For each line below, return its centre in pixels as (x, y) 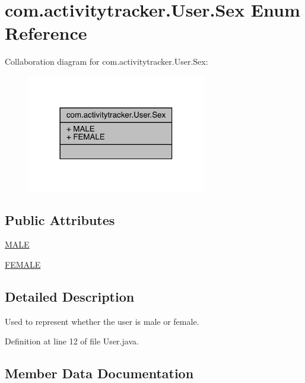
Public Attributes (60, 219)
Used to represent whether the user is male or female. (102, 321)
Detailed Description (70, 296)
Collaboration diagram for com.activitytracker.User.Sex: (107, 61)
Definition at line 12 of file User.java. (72, 341)
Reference (46, 33)
